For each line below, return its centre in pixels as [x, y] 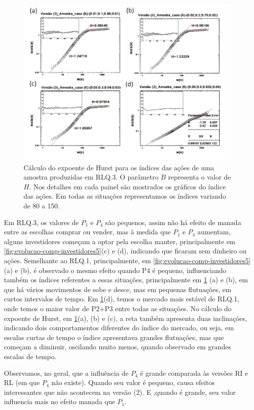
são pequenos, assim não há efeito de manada [173, 222]
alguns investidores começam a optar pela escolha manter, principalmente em [120, 241]
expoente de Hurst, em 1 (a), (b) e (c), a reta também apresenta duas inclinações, [126, 318]
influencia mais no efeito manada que [60, 401]
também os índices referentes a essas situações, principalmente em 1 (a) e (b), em [126, 280]
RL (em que [22, 382]
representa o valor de [199, 177]
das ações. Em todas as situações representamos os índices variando [125, 196]
